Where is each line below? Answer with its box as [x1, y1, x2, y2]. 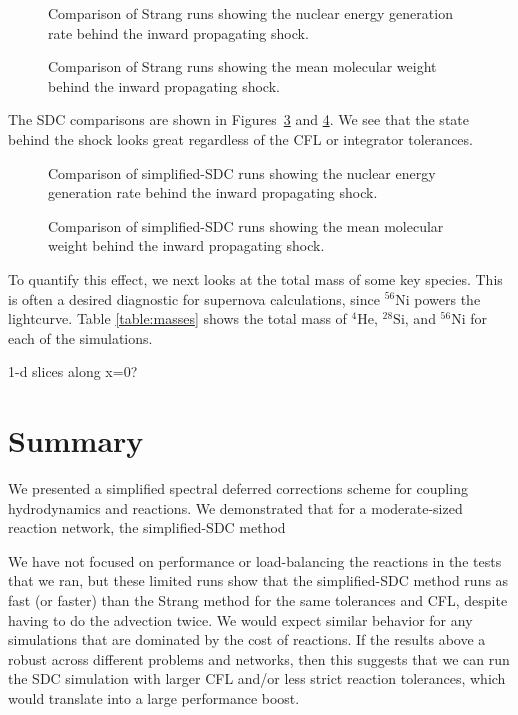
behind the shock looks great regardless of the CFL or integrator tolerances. [8, 128, 473, 149]
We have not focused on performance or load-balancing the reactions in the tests [8, 550, 502, 571]
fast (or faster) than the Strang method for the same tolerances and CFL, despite [8, 590, 508, 610]
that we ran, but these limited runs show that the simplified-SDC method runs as [8, 570, 509, 591]
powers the [414, 288, 481, 309]
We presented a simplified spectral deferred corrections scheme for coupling [8, 478, 468, 499]
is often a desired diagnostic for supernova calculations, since [8, 288, 380, 309]
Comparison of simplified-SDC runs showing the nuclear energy [48, 162, 436, 183]
